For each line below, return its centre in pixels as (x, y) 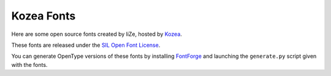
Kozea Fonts (44, 16)
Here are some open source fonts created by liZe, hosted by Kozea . (97, 34)
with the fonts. (29, 64)
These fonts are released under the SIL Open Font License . (86, 45)
